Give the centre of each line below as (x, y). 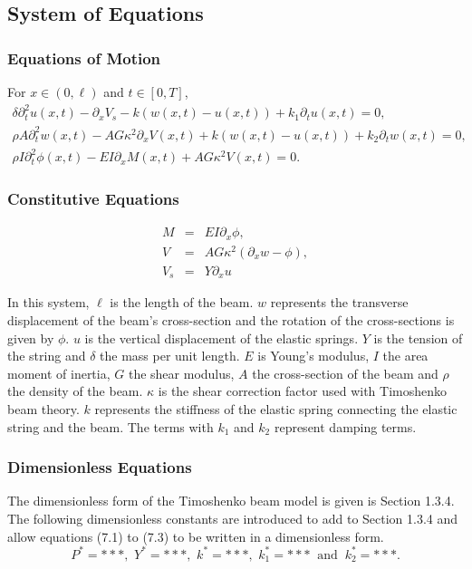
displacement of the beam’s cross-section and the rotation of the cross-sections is (231, 320)
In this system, (48, 302)
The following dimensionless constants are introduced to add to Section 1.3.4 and (233, 519)
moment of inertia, (59, 373)
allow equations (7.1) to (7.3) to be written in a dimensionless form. (196, 536)
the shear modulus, (181, 373)
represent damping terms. (345, 426)
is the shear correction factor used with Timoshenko (302, 391)
